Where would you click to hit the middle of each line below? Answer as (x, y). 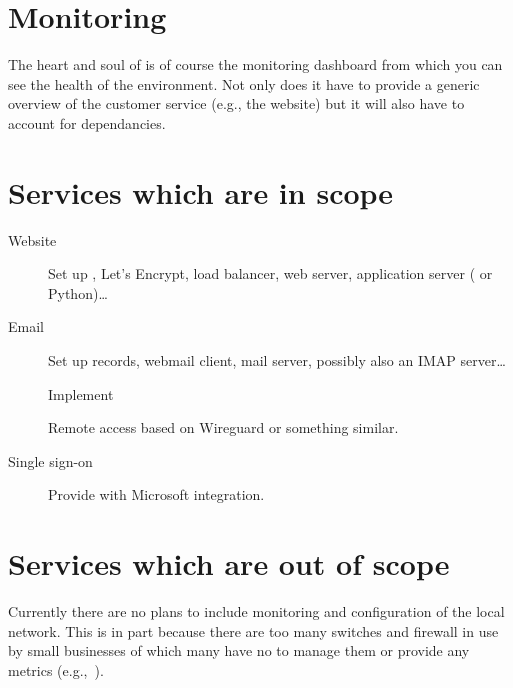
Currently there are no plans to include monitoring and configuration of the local (256, 611)
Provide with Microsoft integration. (156, 494)
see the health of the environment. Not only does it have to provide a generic (244, 83)
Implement (81, 393)
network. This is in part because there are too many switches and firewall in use (253, 630)
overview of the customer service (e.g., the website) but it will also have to (236, 103)
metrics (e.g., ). (56, 669)
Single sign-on (50, 460)
